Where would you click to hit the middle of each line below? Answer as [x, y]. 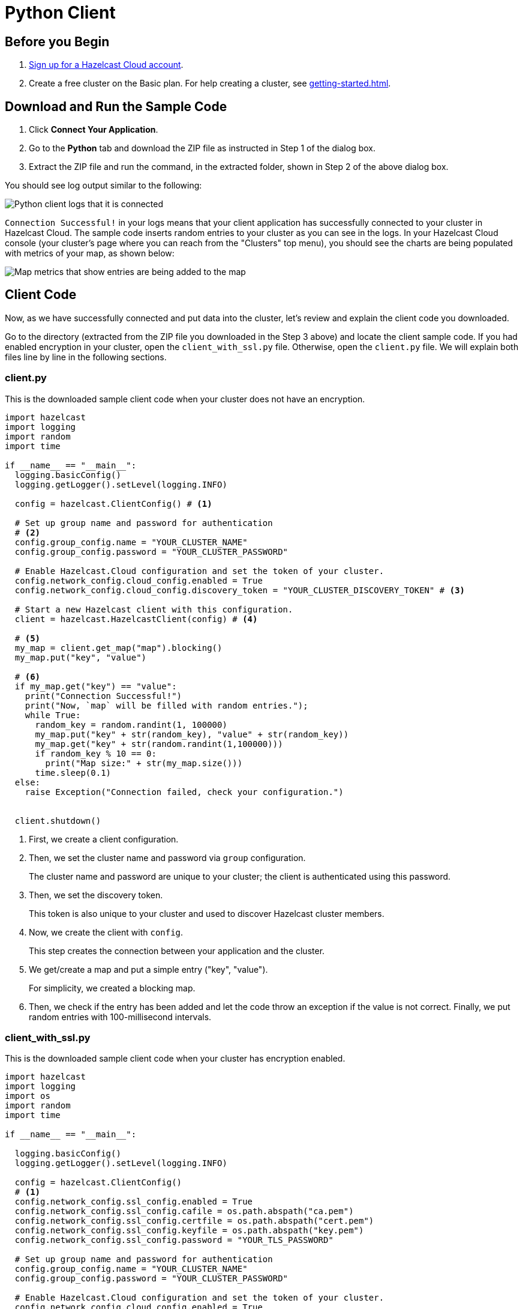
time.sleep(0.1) [73, 772]
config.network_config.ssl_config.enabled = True [134, 1202]
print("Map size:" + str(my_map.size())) [144, 763]
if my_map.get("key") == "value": [96, 686]
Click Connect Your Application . [94, 130]
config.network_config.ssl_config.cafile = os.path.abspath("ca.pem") [184, 1211]
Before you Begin [57, 41]
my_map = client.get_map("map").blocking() [118, 648]
